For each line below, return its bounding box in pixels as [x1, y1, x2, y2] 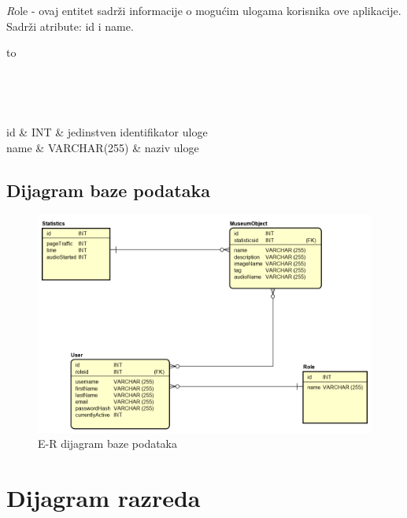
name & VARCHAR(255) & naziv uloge [6, 139, 199, 155]
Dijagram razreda [6, 481, 201, 513]
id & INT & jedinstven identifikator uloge [6, 123, 208, 140]
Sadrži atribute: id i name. [6, 17, 134, 34]
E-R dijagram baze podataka [38, 435, 178, 452]
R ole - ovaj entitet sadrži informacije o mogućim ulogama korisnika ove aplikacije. [6, 2, 401, 18]
